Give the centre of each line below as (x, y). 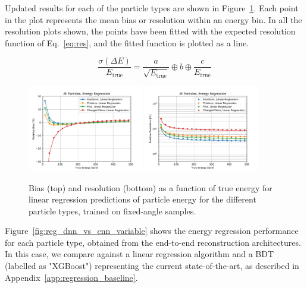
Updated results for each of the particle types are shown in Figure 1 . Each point (152, 8)
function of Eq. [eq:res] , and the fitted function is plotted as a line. (127, 42)
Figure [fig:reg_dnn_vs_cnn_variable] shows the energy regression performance (152, 231)
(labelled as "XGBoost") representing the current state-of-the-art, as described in (152, 266)
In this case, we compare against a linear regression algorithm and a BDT (140, 254)
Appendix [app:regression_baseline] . (71, 277)
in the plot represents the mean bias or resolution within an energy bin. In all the (153, 19)
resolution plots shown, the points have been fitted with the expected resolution (150, 31)
